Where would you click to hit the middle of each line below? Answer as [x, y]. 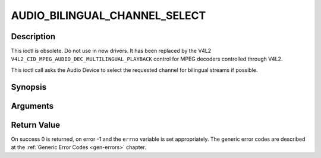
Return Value [36, 125]
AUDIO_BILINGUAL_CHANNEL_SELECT [108, 15]
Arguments [32, 106]
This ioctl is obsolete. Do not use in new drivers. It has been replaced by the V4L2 [111, 51]
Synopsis [29, 87]
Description [33, 37]
